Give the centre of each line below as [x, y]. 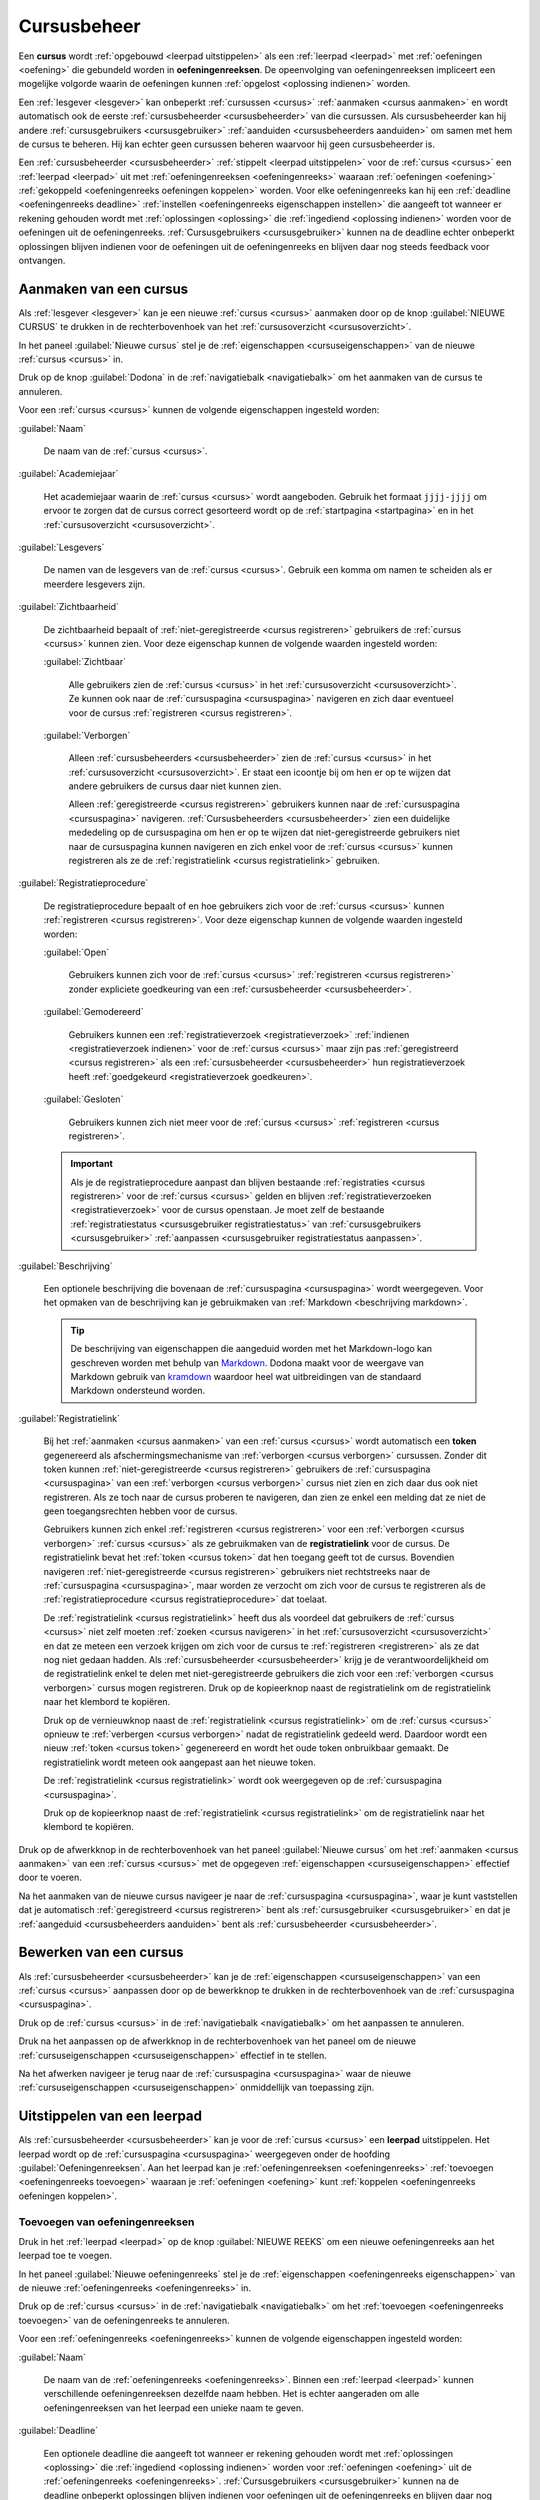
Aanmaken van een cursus [103, 288]
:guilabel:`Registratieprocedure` [83, 883]
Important [92, 1164]
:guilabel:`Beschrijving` [66, 1266]
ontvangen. [42, 261]
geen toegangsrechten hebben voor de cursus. [140, 1511]
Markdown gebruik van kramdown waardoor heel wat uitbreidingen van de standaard [246, 1376]
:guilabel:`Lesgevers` [61, 547]
